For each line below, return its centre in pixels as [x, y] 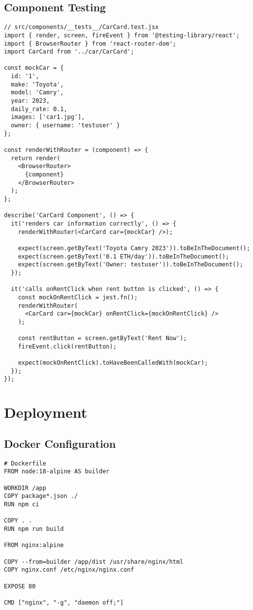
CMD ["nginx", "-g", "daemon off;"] [64, 602]
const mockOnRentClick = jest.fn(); [78, 297]
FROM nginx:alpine [34, 545]
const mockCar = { [34, 68]
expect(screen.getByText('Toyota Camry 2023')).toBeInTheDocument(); [134, 248]
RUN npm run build [34, 529]
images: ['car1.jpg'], [48, 117]
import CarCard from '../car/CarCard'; [69, 52]
